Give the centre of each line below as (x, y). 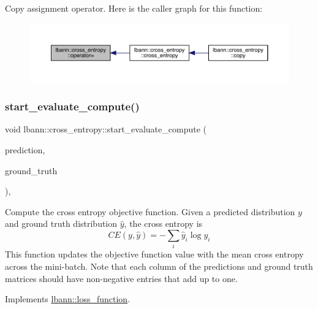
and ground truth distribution (61, 223)
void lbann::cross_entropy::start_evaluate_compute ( (106, 129)
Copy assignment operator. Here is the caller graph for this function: (134, 8)
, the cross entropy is (163, 223)
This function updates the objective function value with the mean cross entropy (154, 254)
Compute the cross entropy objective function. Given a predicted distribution (150, 211)
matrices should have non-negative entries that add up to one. (121, 278)
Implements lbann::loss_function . (68, 299)
